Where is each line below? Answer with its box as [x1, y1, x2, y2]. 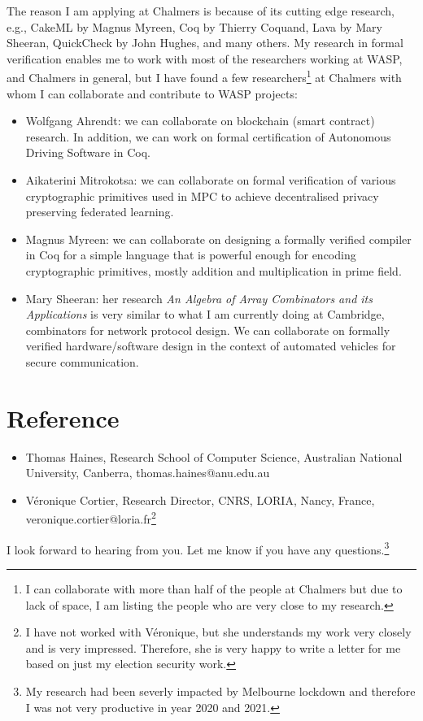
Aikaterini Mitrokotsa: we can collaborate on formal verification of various [25, 172, 396, 188]
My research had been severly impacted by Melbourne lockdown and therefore [25, 682, 416, 699]
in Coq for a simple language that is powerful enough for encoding [25, 246, 356, 263]
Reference [7, 401, 120, 434]
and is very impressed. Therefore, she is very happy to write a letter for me [25, 639, 401, 656]
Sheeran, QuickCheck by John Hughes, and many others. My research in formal [7, 34, 403, 51]
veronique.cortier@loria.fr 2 [25, 508, 156, 528]
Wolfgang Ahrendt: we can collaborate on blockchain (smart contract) [25, 112, 375, 129]
